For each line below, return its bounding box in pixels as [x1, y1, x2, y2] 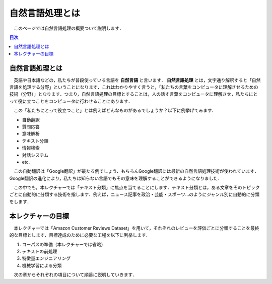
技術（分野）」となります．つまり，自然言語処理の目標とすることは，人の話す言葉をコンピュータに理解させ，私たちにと [9, 91, 258, 97]
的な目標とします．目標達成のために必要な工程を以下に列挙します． [9, 232, 151, 238]
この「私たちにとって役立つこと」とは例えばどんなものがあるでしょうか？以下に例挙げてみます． [13, 107, 217, 113]
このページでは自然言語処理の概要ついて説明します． [13, 25, 124, 31]
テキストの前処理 [22, 248, 57, 254]
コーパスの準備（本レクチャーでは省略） [22, 241, 106, 247]
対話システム [22, 152, 49, 158]
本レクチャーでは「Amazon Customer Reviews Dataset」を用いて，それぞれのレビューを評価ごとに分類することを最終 [13, 225, 259, 231]
